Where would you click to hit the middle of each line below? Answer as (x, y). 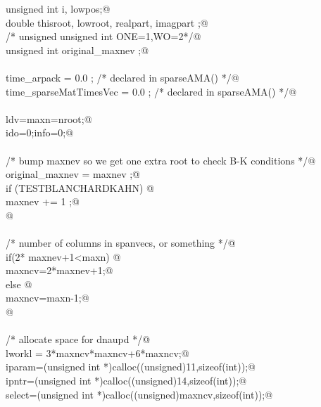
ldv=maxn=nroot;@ (49, 118)
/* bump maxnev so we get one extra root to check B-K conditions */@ (161, 160)
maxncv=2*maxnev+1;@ (59, 270)
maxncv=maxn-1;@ (48, 298)
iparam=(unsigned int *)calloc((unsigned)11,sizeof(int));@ (131, 367)
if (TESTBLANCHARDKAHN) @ (80, 187)
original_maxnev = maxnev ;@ (73, 174)
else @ (19, 284)
